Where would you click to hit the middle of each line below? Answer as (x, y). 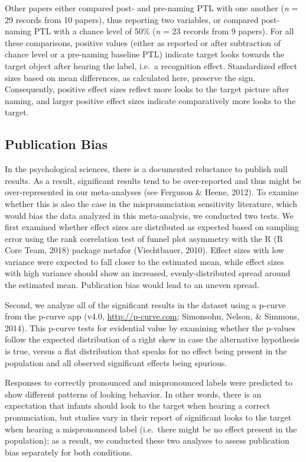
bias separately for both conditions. (69, 452)
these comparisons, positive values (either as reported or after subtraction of (143, 42)
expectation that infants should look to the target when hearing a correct (138, 406)
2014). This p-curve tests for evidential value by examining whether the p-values (150, 327)
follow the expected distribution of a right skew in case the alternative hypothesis (152, 339)
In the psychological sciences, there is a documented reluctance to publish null (146, 169)
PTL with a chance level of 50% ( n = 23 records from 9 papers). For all (164, 31)
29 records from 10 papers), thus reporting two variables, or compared (132, 19)
